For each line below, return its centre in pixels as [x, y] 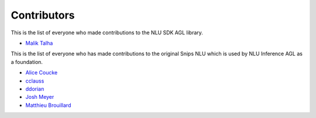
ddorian [35, 89]
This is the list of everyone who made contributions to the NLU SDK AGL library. [107, 33]
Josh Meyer [40, 97]
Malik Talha [39, 43]
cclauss [35, 81]
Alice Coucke [42, 73]
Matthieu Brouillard [48, 105]
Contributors [43, 15]
